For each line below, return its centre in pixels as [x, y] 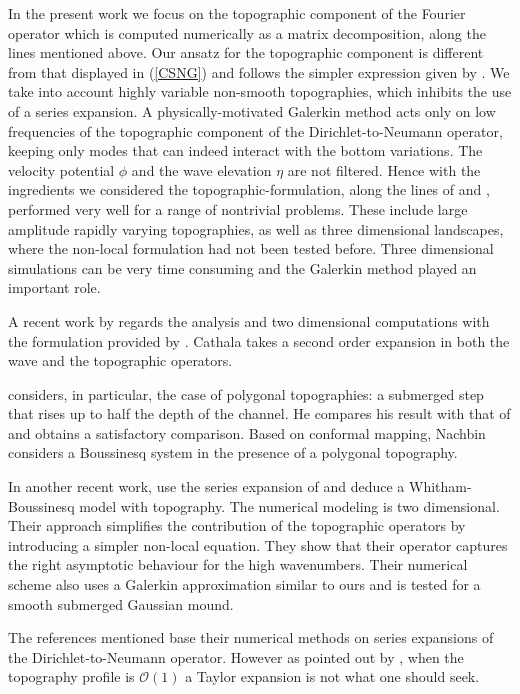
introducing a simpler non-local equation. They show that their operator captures [258, 544]
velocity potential [61, 169]
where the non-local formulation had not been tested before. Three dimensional [251, 248]
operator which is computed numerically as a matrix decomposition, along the [247, 32]
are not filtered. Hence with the [384, 169]
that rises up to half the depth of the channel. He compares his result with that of [259, 413]
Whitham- [440, 486]
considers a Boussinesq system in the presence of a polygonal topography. [233, 452]
